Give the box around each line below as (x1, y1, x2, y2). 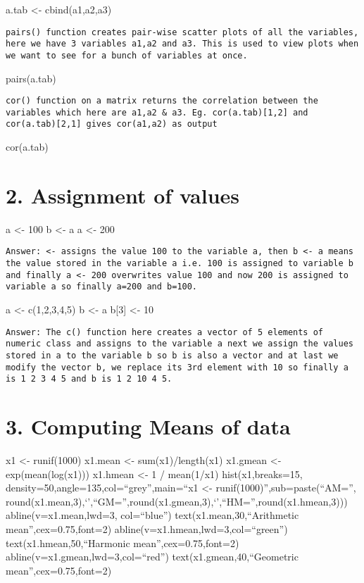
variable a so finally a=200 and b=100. (6, 282, 198, 292)
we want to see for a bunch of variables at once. (6, 50, 248, 61)
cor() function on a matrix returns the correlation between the (6, 96, 318, 106)
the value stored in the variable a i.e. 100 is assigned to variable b (6, 258, 353, 269)
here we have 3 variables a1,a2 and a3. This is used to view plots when (6, 39, 359, 49)
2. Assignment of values (6, 180, 240, 209)
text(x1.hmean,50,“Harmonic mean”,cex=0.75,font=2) (6, 535, 239, 550)
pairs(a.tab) (6, 70, 56, 85)
